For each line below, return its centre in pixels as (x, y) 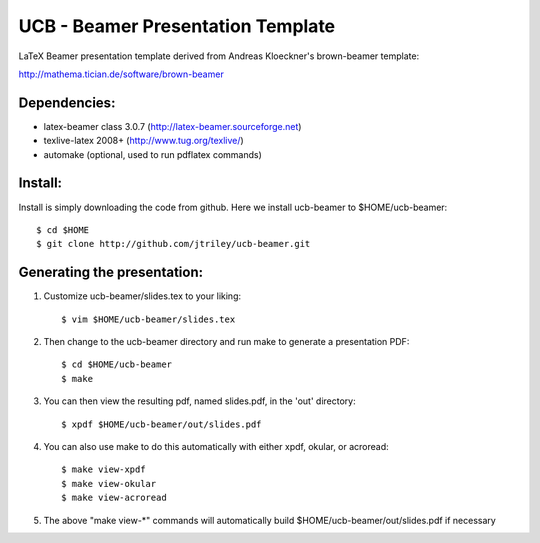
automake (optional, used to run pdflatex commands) (152, 154)
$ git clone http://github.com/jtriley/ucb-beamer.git (173, 244)
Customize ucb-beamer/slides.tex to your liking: (142, 296)
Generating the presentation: (111, 272)
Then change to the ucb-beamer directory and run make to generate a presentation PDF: (226, 341)
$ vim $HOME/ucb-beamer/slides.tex (148, 319)
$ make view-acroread (114, 498)
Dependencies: (67, 102)
